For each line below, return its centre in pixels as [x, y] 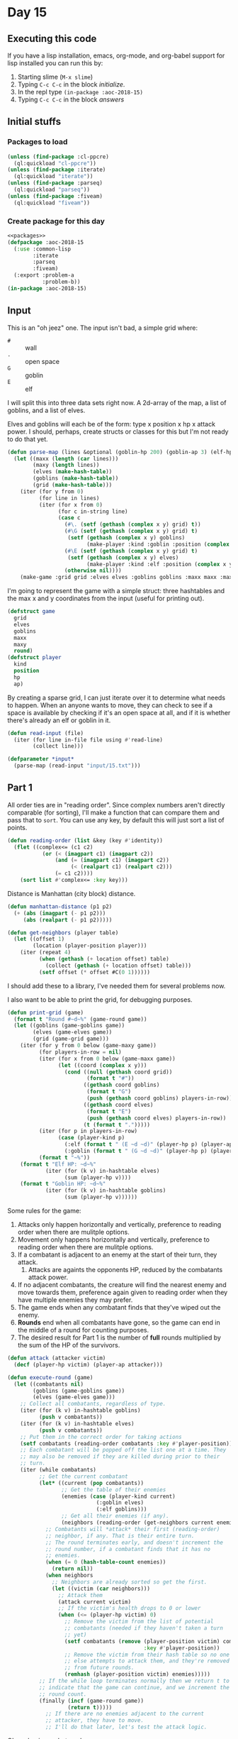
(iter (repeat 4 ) [46, 953]
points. [17, 827]
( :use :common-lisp [42, 249]
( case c [69, 518]
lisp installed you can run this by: [55, 63]
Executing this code [52, 39]
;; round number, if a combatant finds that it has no [128, 1549]
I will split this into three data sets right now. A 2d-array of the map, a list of [117, 402]
